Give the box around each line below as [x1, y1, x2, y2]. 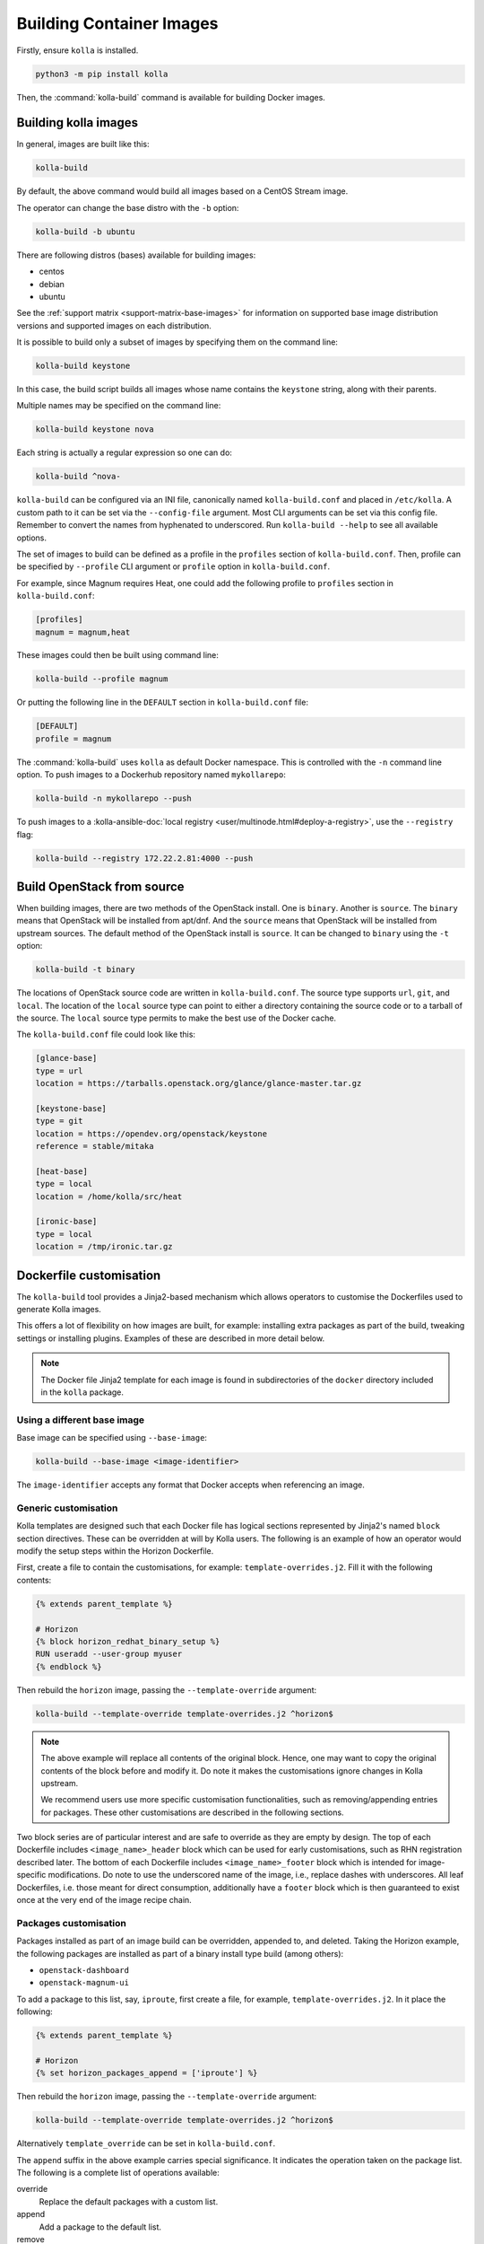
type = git [35, 1116, 83, 1126]
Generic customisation [16, 1502, 118, 1514]
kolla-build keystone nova [35, 425, 154, 434]
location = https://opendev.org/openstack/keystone [35, 1128, 268, 1139]
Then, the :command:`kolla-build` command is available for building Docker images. [16, 92, 326, 102]
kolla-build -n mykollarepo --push [35, 793, 192, 803]
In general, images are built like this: [16, 139, 150, 150]
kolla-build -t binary [35, 965, 135, 975]
